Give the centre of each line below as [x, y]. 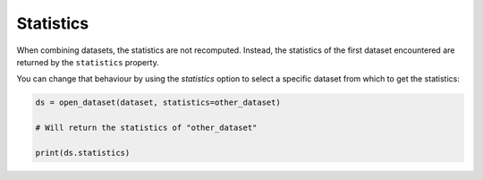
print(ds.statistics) [83, 153]
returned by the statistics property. [88, 62]
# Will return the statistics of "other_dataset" [146, 128]
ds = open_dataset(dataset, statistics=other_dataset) [158, 103]
